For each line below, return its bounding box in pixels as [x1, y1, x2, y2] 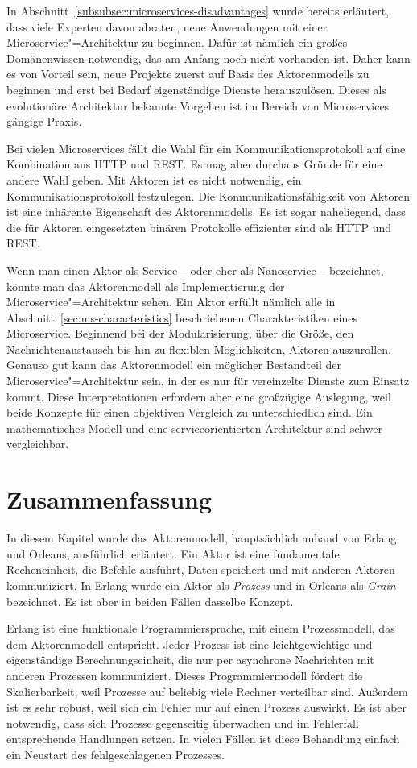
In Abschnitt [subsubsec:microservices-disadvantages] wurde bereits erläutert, [6, 2, 389, 19]
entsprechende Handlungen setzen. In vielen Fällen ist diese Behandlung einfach [6, 730, 400, 747]
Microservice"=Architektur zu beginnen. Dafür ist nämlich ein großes [6, 34, 348, 51]
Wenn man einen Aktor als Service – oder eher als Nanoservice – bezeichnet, [6, 261, 384, 278]
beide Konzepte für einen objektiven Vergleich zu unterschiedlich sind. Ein [6, 404, 373, 421]
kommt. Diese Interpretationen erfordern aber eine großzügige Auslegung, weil [6, 388, 391, 405]
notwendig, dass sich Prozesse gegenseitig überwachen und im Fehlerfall [6, 714, 359, 731]
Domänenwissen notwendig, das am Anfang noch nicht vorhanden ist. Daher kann [6, 49, 411, 66]
